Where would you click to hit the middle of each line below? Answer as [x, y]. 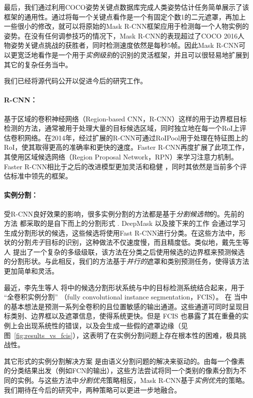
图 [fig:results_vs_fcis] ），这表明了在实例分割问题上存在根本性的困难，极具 [122, 335]
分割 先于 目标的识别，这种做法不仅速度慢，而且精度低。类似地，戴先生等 [133, 242]
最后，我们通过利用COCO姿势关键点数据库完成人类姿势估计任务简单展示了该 [126, 7]
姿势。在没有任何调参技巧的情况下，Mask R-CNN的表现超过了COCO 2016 [121, 35]
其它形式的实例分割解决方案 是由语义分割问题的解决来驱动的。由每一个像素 [124, 361]
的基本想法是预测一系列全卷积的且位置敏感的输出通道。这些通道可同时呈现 [123, 306]
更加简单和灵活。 [31, 271]
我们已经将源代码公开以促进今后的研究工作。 [75, 81]
